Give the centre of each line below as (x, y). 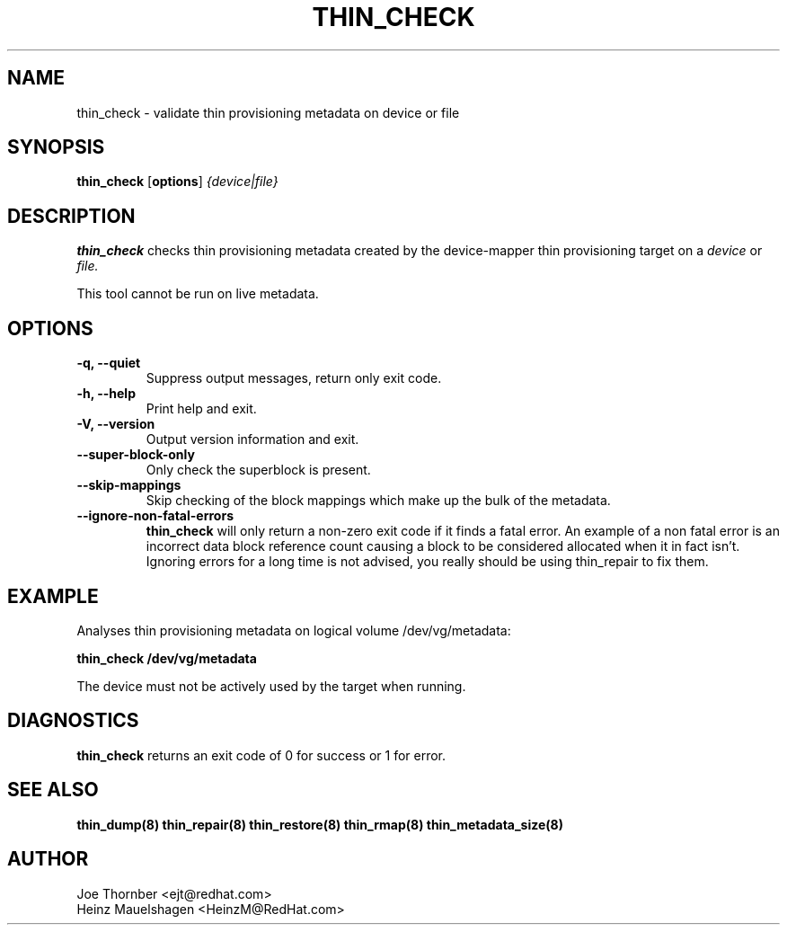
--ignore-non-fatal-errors (155, 516)
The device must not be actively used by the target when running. (271, 686)
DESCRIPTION (71, 216)
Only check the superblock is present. (258, 470)
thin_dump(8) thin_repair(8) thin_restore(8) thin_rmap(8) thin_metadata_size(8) (320, 824)
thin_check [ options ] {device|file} (177, 182)
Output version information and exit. (252, 439)
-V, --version (116, 424)
